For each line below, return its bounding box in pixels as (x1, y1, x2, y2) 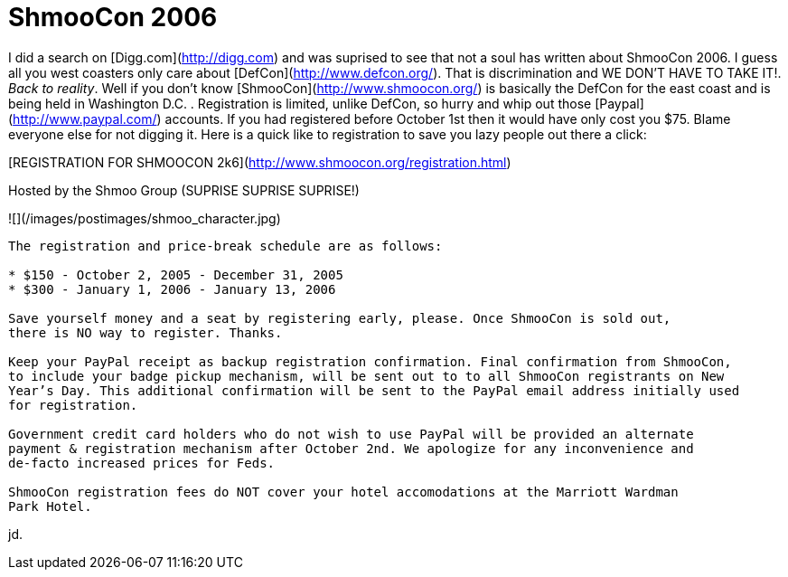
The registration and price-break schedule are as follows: (8, 238, 443, 253)
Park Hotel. (8, 498, 92, 514)
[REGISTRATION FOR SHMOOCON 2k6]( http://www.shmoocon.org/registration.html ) (8, 154, 511, 170)
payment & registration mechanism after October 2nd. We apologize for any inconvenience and (8, 440, 694, 456)
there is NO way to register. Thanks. (8, 325, 283, 340)
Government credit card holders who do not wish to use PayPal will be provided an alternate (8, 426, 694, 441)
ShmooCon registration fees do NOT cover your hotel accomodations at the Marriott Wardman (8, 484, 679, 499)
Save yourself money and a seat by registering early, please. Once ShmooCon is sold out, (8, 310, 671, 326)
